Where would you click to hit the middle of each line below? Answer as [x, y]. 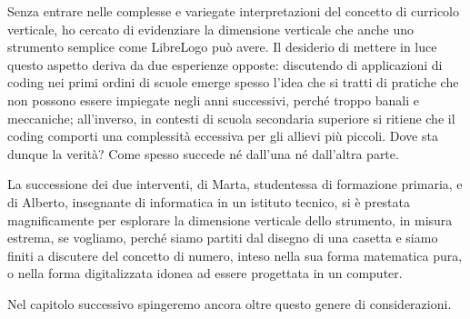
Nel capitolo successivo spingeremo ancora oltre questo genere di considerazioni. [230, 303]
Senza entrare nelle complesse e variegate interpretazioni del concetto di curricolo [233, 11]
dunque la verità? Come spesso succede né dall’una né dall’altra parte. [203, 153]
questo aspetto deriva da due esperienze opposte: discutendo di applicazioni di [225, 64]
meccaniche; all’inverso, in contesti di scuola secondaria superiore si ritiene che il [231, 118]
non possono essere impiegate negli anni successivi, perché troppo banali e [213, 100]
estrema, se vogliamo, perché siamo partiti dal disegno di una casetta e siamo [223, 238]
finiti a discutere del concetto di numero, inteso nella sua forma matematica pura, [235, 255]
